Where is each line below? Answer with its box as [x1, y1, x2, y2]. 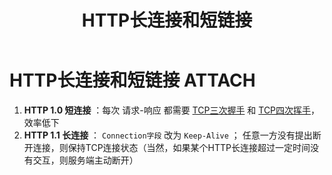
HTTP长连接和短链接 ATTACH [9, 69, 256, 92]
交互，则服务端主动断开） [32, 154, 139, 166]
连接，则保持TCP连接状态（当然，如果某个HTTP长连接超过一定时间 [32, 141, 311, 153]
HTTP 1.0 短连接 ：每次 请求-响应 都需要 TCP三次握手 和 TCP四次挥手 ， [23, 104, 321, 116]
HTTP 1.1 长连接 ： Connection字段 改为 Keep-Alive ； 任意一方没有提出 [23, 129, 313, 141]
